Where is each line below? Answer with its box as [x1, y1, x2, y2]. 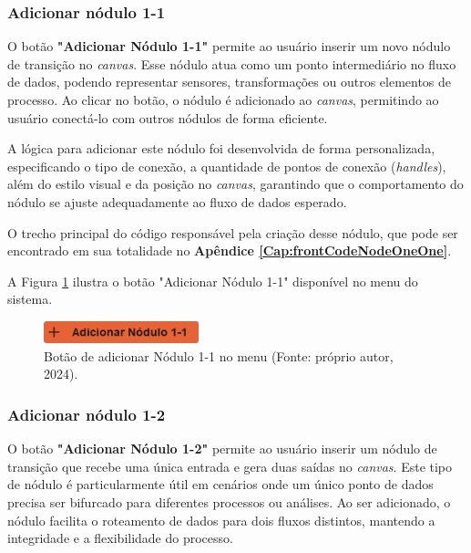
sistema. [7, 289, 53, 308]
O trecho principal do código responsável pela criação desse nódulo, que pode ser [7, 223, 458, 242]
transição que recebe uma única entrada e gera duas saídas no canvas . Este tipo [7, 456, 453, 475]
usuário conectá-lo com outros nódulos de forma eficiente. [7, 108, 328, 127]
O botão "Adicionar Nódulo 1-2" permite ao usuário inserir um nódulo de [7, 439, 437, 458]
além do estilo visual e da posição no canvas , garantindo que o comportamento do [7, 174, 464, 193]
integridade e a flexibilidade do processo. [7, 528, 233, 548]
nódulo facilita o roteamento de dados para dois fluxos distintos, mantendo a [7, 510, 435, 529]
